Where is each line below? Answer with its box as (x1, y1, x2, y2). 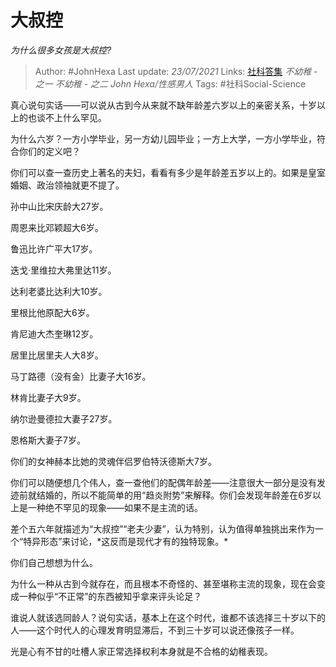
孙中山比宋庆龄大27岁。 (10, 200, 109, 212)
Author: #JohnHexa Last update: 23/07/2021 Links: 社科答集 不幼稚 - (34, 65, 318, 77)
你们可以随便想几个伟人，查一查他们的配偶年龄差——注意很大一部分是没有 (10, 476, 317, 488)
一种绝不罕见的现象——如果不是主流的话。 (27, 501, 203, 513)
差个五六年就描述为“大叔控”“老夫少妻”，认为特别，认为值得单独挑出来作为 (10, 522, 315, 535)
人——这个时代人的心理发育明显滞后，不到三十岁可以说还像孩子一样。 (10, 624, 300, 636)
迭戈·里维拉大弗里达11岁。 (10, 264, 117, 276)
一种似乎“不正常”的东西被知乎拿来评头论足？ (18, 590, 203, 602)
